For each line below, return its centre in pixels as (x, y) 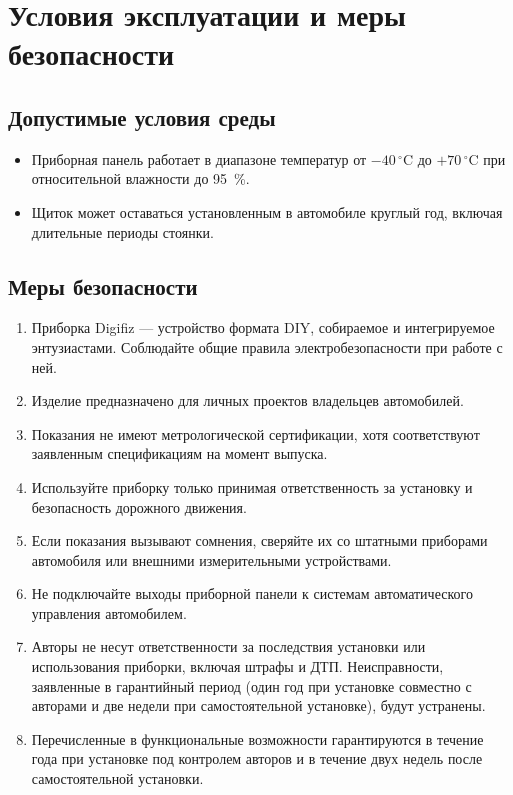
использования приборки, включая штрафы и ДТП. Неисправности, (237, 666)
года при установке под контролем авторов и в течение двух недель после (257, 758)
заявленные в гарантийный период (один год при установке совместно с (251, 685)
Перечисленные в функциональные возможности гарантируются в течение (257, 738)
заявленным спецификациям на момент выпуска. (179, 453)
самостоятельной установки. (117, 778)
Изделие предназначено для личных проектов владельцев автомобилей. (247, 400)
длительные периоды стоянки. (122, 231)
